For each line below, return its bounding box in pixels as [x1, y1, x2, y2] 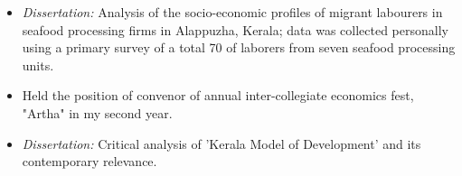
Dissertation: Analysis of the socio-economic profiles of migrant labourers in [22, 3, 443, 21]
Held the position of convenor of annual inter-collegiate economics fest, [22, 86, 414, 105]
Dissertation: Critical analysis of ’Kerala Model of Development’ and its [22, 134, 421, 153]
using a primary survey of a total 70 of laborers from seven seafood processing [22, 38, 456, 57]
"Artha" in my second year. [22, 103, 173, 122]
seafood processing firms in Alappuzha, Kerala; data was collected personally [22, 20, 448, 39]
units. [22, 55, 54, 74]
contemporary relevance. [22, 152, 157, 171]
